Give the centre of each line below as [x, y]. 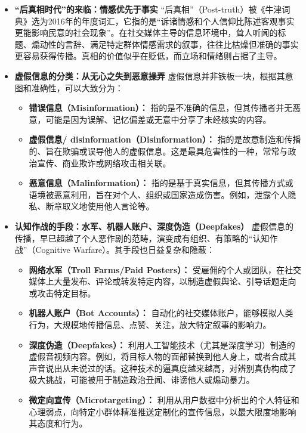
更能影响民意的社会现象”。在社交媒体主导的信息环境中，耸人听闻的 [146, 33]
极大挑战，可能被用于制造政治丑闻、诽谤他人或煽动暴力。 [142, 380]
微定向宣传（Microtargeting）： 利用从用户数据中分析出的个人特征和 [164, 400]
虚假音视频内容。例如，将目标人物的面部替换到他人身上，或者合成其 [163, 356]
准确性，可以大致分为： [77, 87]
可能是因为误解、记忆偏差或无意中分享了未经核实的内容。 [158, 119]
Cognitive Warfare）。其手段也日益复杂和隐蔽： [125, 250]
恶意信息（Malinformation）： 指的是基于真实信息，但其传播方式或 [161, 183]
